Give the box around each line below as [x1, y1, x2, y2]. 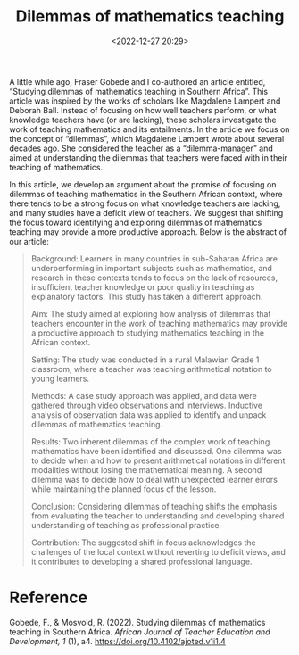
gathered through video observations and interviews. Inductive [30, 400, 263, 410]
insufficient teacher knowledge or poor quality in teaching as [30, 281, 255, 292]
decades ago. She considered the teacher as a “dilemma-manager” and [9, 143, 274, 153]
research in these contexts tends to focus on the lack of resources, [30, 272, 278, 283]
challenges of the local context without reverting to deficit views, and [30, 546, 286, 557]
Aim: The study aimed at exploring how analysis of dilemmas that [30, 308, 271, 319]
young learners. [30, 373, 90, 384]
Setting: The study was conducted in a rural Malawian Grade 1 [30, 354, 260, 365]
